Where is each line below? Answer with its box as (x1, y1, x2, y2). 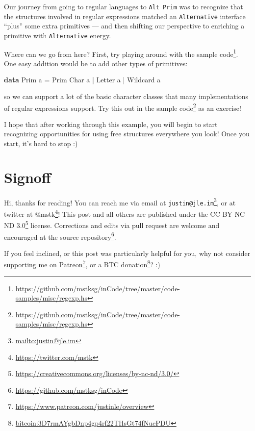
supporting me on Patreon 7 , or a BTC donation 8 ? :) (4, 258, 160, 270)
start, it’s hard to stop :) (4, 138, 78, 149)
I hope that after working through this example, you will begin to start (4, 119, 218, 129)
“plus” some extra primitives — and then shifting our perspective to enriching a (4, 21, 245, 31)
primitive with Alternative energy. (4, 30, 111, 40)
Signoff (4, 167, 51, 187)
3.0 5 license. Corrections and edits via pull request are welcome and (16, 219, 220, 230)
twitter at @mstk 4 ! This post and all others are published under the (4, 207, 208, 219)
